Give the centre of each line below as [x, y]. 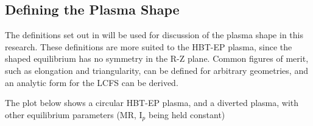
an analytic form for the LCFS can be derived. [92, 82]
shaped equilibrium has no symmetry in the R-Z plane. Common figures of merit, [157, 58]
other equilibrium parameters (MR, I [74, 114]
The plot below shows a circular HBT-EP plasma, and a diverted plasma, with [152, 103]
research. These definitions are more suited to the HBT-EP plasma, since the [149, 46]
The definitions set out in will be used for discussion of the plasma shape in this [154, 35]
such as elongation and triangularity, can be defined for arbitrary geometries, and [156, 70]
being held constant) [187, 114]
